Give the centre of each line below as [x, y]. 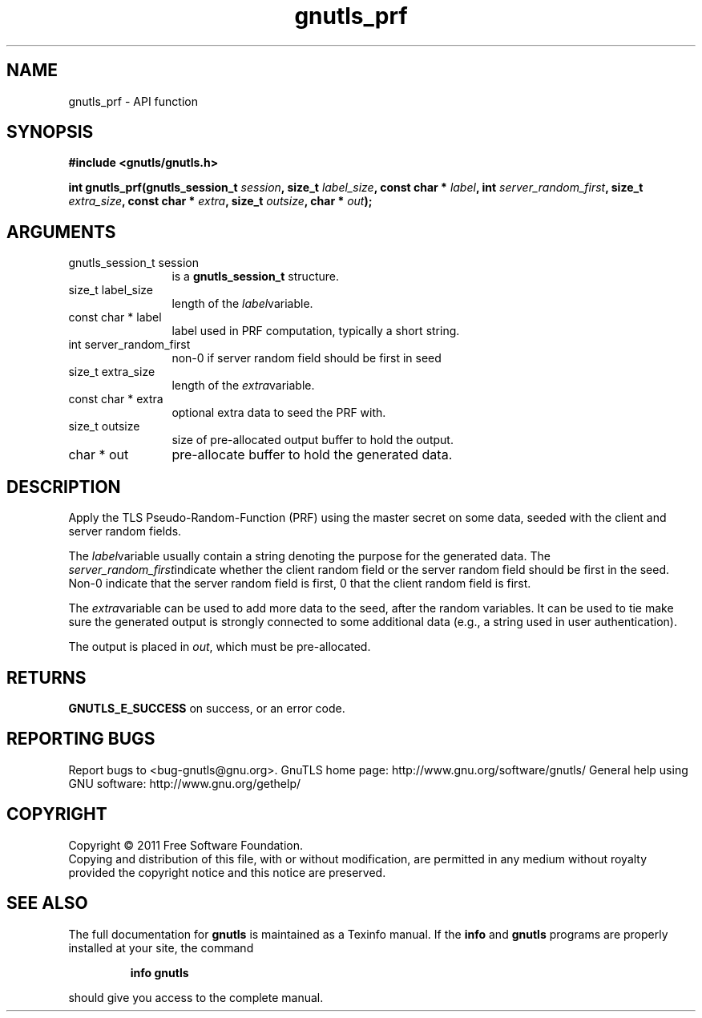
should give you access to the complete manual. [196, 997]
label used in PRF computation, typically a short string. [316, 331]
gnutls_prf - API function [133, 101]
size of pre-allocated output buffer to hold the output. [313, 440]
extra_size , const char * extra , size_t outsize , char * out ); [220, 201]
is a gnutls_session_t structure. [255, 277]
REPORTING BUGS [81, 739]
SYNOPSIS [50, 132]
